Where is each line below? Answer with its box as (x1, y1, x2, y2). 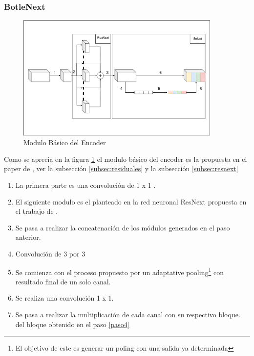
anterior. (15, 232, 41, 242)
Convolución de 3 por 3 (15, 248, 85, 258)
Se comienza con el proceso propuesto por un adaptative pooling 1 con (15, 265, 224, 277)
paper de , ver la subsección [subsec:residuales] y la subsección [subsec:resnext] (4, 163, 238, 174)
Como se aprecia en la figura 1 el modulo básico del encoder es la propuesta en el (4, 153, 247, 164)
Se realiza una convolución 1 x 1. (15, 293, 114, 303)
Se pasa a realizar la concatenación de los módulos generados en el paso (15, 222, 230, 232)
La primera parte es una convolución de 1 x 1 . (15, 179, 156, 190)
